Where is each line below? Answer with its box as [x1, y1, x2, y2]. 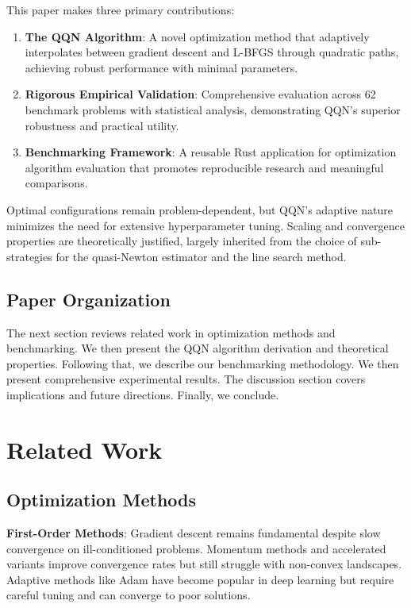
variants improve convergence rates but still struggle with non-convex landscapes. [6, 556, 402, 572]
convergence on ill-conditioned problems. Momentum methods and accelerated [6, 540, 386, 556]
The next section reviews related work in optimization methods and [6, 324, 336, 341]
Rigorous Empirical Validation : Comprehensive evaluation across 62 [25, 86, 376, 102]
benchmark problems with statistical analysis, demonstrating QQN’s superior [25, 101, 401, 117]
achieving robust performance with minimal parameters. [25, 59, 298, 75]
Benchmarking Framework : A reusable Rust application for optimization [25, 144, 397, 160]
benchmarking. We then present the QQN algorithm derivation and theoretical [6, 340, 389, 356]
